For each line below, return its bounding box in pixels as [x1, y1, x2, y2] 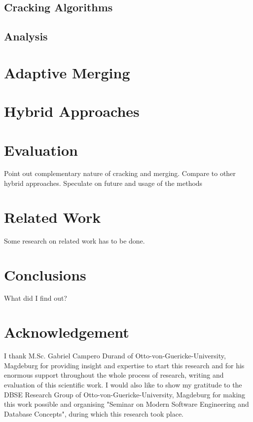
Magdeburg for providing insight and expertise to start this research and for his [4, 360, 245, 370]
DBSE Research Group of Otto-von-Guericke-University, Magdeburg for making [4, 389, 246, 399]
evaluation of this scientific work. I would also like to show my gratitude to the [4, 379, 242, 389]
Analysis [4, 29, 48, 44]
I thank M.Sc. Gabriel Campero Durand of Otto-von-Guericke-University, [4, 351, 226, 361]
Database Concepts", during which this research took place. [4, 408, 184, 419]
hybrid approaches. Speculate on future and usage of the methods [4, 178, 203, 188]
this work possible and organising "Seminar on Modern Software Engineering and [4, 399, 249, 409]
